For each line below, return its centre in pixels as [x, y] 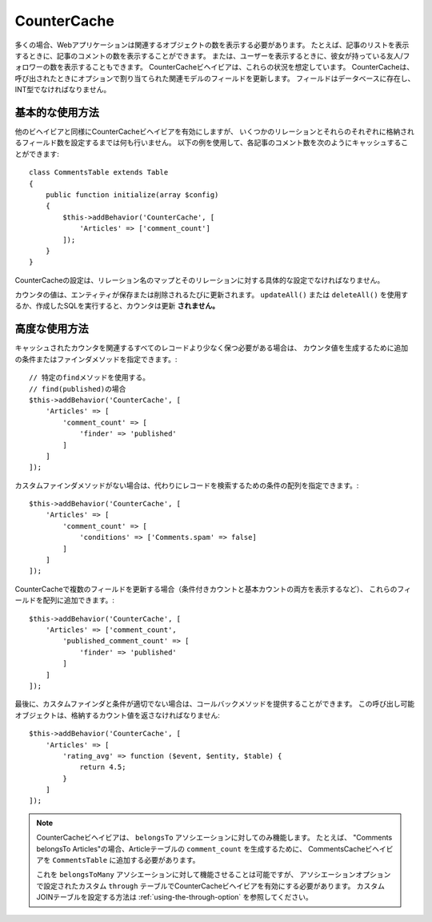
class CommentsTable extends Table [99, 173]
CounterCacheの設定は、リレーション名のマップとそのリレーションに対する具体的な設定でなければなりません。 [200, 280]
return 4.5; [103, 767]
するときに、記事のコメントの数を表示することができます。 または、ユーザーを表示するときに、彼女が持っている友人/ [209, 55]
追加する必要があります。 [158, 860]
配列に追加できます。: [79, 600]
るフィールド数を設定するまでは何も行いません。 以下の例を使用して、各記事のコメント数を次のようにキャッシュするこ [212, 143]
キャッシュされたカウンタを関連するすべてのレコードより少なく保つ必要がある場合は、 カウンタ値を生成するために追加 [212, 348]
